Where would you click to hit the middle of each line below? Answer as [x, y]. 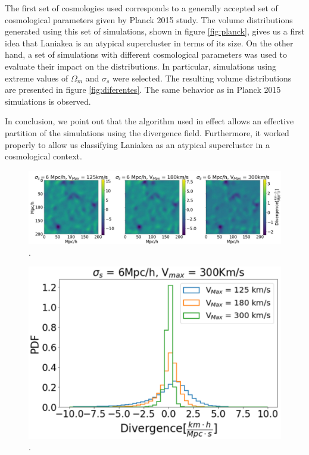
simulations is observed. [48, 101]
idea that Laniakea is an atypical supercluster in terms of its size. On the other [149, 43]
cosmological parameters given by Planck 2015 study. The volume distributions [149, 19]
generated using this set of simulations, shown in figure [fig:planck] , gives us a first [155, 31]
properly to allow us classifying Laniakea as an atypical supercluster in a [137, 144]
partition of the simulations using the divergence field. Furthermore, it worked [147, 132]
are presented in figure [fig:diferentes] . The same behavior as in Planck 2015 [143, 90]
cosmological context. [43, 156]
